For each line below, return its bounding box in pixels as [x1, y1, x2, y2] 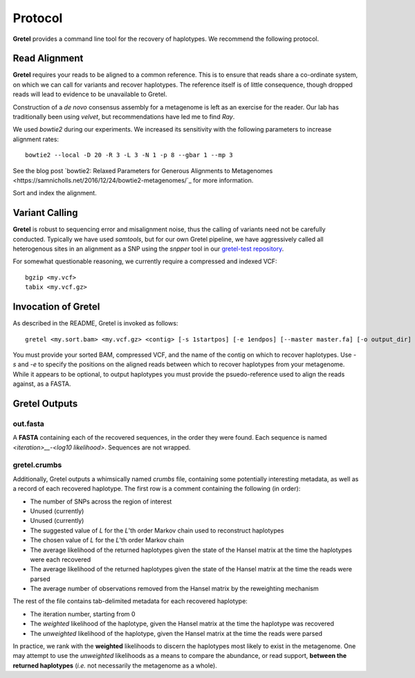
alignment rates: [12, 135, 59, 143]
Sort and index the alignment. [12, 189, 97, 197]
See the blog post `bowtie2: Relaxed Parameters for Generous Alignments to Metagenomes [12, 166, 273, 175]
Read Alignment [12, 53, 84, 64]
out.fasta [12, 419, 45, 429]
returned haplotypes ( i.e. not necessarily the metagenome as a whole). [12, 661, 217, 670]
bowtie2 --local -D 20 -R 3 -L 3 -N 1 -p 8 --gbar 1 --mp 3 [25, 151, 233, 159]
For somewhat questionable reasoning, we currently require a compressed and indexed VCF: [12, 257, 277, 266]
